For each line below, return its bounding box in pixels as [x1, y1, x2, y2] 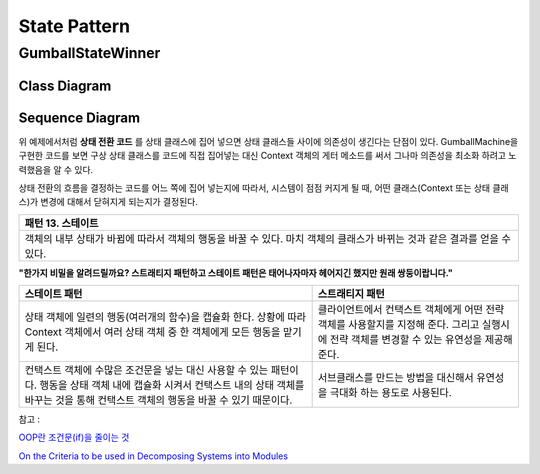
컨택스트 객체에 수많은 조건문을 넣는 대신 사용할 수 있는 [24, 363, 269, 377]
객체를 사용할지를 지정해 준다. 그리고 [317, 318, 480, 332]
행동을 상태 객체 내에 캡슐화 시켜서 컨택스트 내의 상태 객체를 [39, 378, 305, 392]
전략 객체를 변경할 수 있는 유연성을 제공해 [329, 333, 513, 347]
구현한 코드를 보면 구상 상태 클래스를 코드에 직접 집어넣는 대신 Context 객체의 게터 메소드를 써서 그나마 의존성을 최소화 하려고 [18, 150, 507, 162]
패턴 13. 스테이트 [24, 216, 99, 230]
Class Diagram [18, 77, 112, 94]
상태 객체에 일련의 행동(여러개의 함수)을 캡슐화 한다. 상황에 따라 [24, 310, 307, 324]
